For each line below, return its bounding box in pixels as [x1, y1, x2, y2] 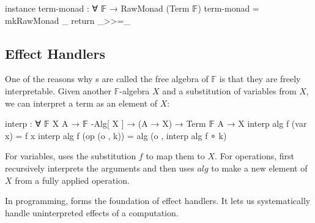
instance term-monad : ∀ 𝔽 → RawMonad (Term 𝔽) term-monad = [5, 2, 259, 14]
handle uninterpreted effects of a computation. [5, 206, 179, 219]
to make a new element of [211, 161, 308, 174]
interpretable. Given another [5, 84, 112, 97]
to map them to [146, 149, 205, 162]
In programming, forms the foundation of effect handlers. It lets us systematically [5, 194, 311, 207]
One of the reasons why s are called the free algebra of [5, 72, 209, 85]
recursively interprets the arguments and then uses [5, 161, 195, 174]
